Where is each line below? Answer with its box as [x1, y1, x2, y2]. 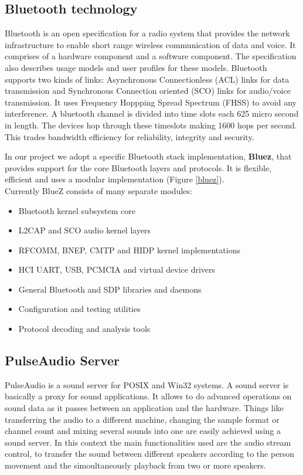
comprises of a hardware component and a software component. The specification [5, 50, 297, 62]
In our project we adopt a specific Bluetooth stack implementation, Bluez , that [5, 150, 292, 162]
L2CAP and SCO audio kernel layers [18, 224, 151, 236]
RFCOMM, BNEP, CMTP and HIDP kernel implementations [18, 243, 240, 256]
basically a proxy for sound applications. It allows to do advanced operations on [5, 390, 292, 402]
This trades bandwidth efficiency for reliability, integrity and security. [5, 130, 254, 142]
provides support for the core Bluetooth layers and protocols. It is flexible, [5, 161, 272, 174]
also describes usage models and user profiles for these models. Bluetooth [5, 61, 267, 73]
